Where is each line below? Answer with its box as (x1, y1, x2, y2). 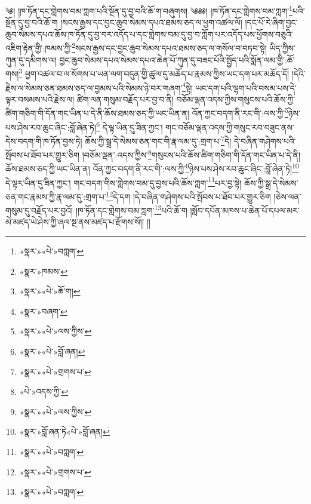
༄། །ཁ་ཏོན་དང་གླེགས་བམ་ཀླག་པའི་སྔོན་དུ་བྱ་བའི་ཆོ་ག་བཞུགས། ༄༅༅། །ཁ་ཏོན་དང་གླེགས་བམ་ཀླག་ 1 (5, 3, 292, 17)
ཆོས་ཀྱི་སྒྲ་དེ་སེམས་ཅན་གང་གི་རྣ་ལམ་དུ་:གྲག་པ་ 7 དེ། (85, 133, 232, 147)
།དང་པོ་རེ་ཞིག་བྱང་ (245, 16, 298, 29)
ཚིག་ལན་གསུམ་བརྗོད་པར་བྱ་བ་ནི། (76, 93, 174, 105)
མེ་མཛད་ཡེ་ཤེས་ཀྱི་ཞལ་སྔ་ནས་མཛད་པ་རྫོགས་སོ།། (5, 216, 144, 228)
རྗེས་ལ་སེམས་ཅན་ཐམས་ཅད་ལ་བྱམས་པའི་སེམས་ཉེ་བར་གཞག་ (5, 81, 183, 94)
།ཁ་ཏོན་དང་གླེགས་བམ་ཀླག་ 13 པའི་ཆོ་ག (75, 202, 187, 216)
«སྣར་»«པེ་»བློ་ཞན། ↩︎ (19, 345, 85, 357)
